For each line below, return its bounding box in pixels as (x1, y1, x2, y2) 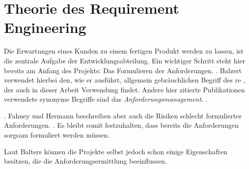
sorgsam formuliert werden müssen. (4, 130, 110, 140)
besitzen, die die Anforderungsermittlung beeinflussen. (4, 156, 167, 166)
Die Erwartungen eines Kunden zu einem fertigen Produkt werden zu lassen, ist (4, 46, 244, 56)
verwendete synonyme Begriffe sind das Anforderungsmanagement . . (4, 94, 208, 104)
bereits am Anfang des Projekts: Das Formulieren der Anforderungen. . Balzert (4, 65, 242, 75)
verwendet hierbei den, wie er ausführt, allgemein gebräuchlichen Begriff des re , (4, 75, 246, 85)
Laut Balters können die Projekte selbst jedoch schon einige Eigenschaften (4, 146, 227, 156)
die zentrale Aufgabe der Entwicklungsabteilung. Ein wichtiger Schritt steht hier (4, 55, 246, 65)
